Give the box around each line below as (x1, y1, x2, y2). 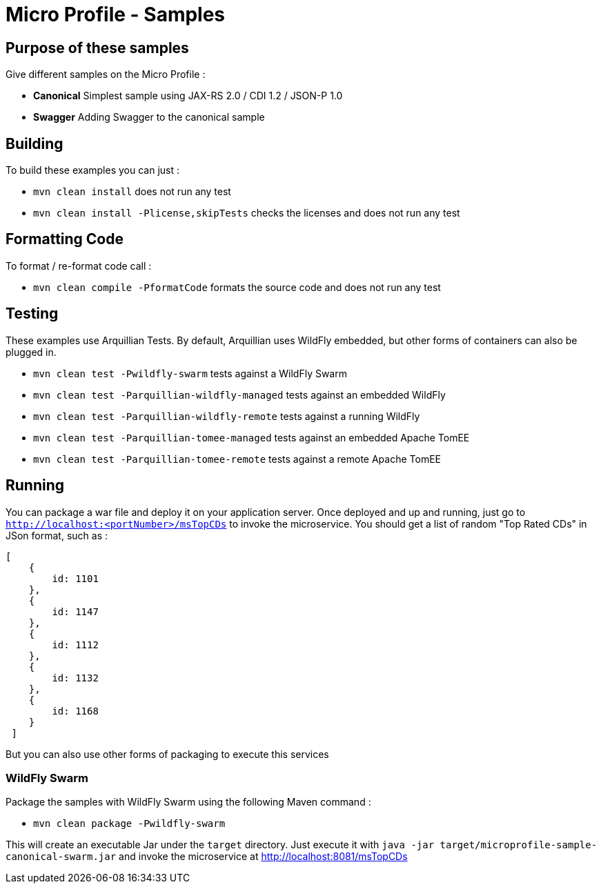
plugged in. (6, 346, 57, 358)
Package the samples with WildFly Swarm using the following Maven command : (6, 796, 371, 808)
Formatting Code (6, 230, 124, 248)
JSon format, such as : (6, 529, 108, 541)
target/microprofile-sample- (440, 839, 598, 851)
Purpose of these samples (6, 39, 189, 57)
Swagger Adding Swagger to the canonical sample (33, 111, 265, 123)
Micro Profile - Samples (6, 3, 226, 26)
